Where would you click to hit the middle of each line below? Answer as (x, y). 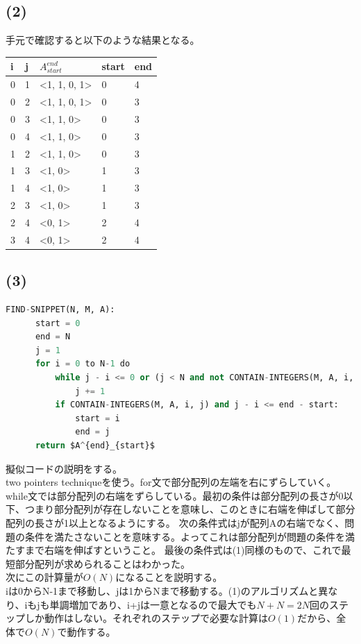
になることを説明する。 (169, 577)
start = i (98, 418)
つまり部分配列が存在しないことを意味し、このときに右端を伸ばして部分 (190, 509)
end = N (53, 337)
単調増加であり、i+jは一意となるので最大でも (153, 604)
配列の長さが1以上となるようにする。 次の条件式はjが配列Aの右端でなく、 (175, 522)
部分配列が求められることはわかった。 (102, 563)
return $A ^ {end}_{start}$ (95, 445)
